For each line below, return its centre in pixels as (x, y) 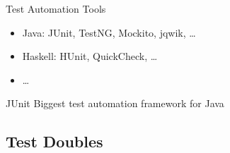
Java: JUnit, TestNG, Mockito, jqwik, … (109, 32)
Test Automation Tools (56, 8)
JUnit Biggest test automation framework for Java (115, 103)
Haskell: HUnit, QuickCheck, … (90, 56)
